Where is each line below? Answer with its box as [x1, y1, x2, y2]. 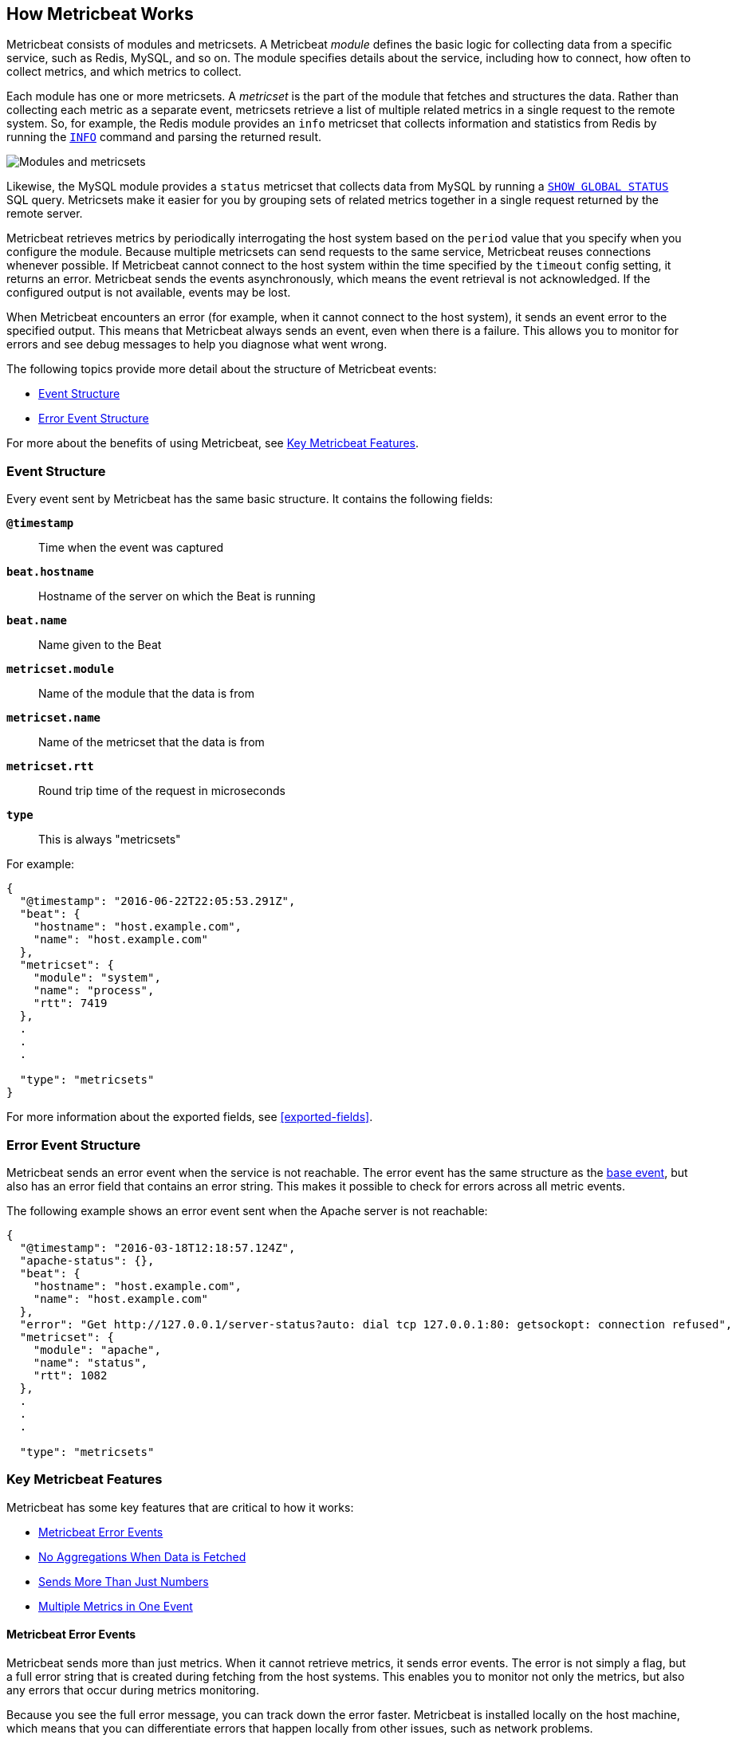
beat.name [6, 614, 67, 628]
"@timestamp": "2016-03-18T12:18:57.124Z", [19, 1241, 296, 1254]
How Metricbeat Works [6, 4, 194, 24]
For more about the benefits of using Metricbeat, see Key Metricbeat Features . [6, 436, 419, 450]
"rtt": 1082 [33, 1368, 108, 1382]
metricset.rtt [6, 760, 94, 773]
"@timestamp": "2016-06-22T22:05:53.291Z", [19, 895, 296, 908]
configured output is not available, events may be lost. [6, 285, 291, 300]
